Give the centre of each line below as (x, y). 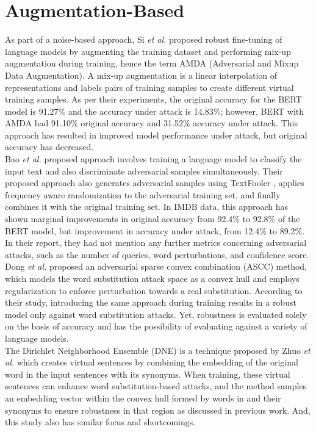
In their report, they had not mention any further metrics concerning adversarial (156, 243)
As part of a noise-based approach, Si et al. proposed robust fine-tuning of (144, 39)
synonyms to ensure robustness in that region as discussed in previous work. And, (158, 410)
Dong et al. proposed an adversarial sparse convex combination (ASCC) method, (156, 266)
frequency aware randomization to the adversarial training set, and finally (143, 194)
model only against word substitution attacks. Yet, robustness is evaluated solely (156, 314)
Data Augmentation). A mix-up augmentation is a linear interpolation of (141, 75)
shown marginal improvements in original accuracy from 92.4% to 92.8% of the (153, 219)
